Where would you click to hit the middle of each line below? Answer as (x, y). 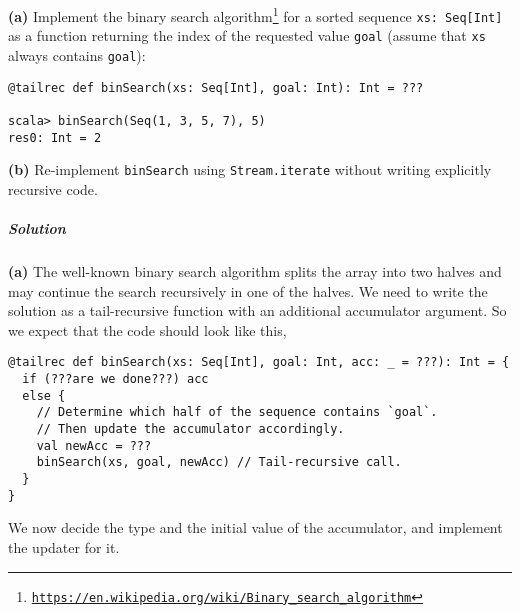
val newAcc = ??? (94, 445)
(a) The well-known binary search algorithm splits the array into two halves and (255, 271)
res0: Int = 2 (55, 137)
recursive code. (53, 188)
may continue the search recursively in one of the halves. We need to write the (248, 290)
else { (44, 395)
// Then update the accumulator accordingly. (190, 429)
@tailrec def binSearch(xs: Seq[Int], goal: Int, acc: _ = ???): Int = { (259, 362)
